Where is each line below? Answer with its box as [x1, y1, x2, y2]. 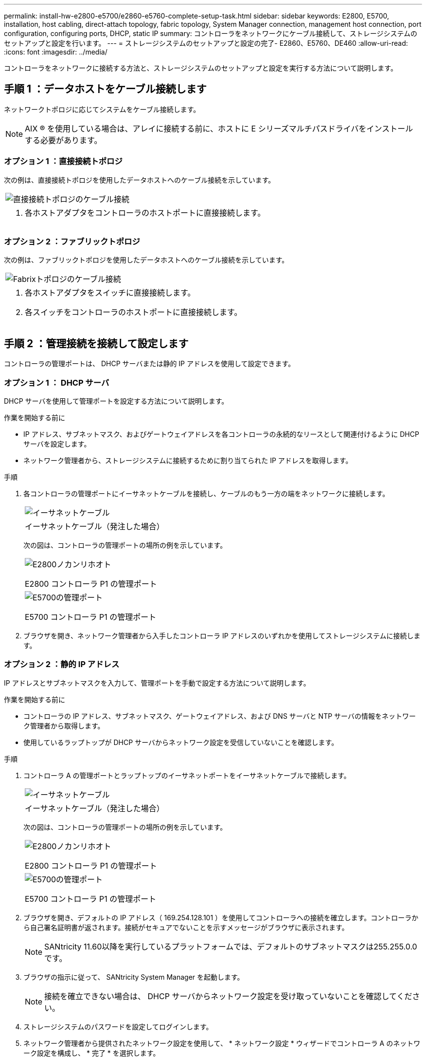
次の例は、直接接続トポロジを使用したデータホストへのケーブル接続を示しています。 [4, 175, 275, 184]
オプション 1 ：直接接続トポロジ [4, 156, 123, 167]
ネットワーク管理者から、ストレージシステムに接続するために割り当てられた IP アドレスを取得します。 [23, 456, 353, 465]
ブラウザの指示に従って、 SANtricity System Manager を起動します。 [23, 972, 244, 981]
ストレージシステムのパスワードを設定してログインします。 [23, 1022, 213, 1031]
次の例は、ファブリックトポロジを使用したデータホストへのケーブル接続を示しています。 [4, 256, 289, 264]
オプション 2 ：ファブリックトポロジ [4, 236, 140, 246]
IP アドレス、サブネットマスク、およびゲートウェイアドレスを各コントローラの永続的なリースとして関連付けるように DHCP [23, 429, 419, 438]
